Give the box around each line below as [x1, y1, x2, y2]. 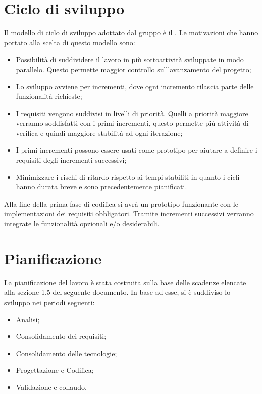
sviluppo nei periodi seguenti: [4, 297, 95, 307]
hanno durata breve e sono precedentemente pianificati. [16, 181, 187, 192]
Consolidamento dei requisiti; [16, 331, 107, 341]
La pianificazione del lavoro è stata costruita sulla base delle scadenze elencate [4, 277, 246, 287]
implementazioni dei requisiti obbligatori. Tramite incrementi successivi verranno [4, 208, 254, 219]
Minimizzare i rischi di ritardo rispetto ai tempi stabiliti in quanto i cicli [16, 171, 240, 182]
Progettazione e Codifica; [16, 365, 94, 375]
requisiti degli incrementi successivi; [16, 155, 127, 165]
